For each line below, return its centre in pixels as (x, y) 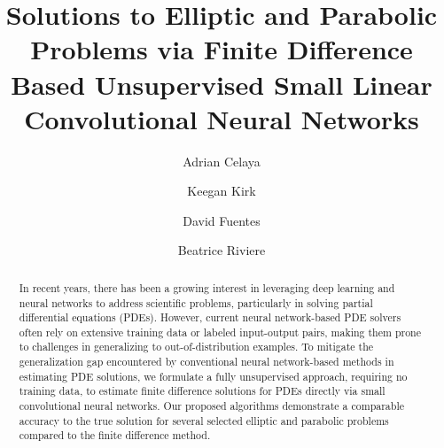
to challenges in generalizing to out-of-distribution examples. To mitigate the (196, 347)
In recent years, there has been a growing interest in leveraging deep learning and (207, 287)
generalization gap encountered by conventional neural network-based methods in (206, 362)
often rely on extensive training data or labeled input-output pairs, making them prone (220, 332)
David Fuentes (222, 220)
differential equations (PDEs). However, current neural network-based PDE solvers (210, 317)
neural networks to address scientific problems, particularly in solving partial (196, 302)
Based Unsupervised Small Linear (222, 84)
